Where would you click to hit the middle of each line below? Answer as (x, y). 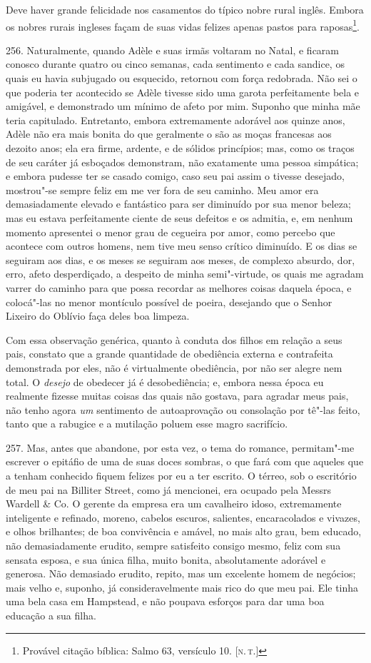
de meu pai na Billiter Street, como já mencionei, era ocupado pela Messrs (168, 489)
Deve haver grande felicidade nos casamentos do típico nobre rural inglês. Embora (185, 9)
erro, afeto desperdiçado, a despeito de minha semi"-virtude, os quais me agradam (185, 274)
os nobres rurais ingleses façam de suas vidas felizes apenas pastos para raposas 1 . (183, 25)
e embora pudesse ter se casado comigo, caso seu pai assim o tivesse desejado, (175, 176)
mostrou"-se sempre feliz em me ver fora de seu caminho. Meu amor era (162, 189)
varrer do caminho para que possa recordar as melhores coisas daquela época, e (179, 287)
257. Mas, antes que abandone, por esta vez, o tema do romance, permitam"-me (180, 447)
